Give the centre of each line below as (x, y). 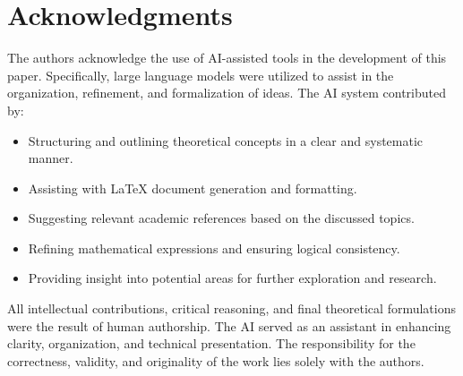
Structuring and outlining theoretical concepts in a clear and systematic (226, 140)
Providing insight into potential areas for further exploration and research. (232, 278)
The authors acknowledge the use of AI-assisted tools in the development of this (227, 58)
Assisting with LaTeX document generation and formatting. (193, 188)
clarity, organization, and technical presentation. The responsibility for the (211, 343)
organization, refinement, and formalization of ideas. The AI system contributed (227, 93)
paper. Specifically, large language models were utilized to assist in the (201, 75)
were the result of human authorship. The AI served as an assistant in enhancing (229, 325)
